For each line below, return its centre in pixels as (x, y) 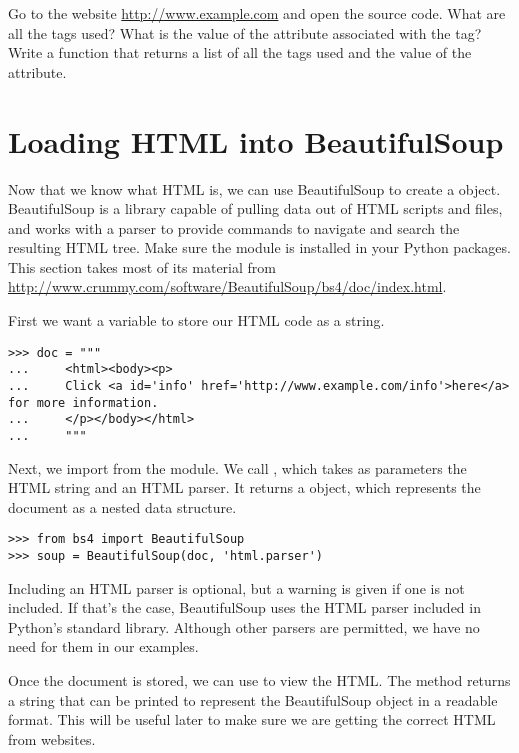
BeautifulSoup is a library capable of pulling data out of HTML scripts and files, (255, 208)
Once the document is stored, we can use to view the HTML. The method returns (259, 680)
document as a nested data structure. (122, 506)
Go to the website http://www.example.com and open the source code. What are (257, 13)
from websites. (52, 738)
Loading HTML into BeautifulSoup (256, 140)
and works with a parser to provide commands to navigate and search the (234, 227)
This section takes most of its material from (142, 266)
